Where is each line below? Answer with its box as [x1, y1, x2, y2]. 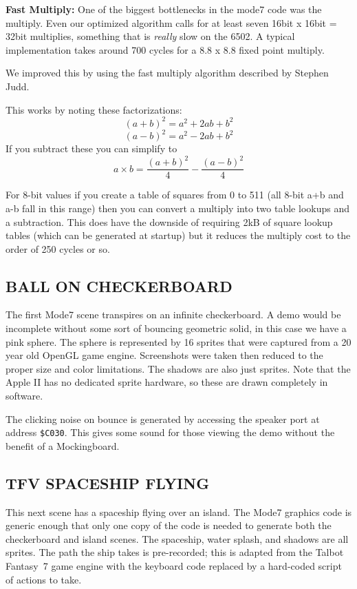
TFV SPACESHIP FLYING [6, 472, 210, 493]
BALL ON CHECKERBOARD [6, 275, 232, 296]
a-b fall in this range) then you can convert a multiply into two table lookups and [6, 200, 349, 215]
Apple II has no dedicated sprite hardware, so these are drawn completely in [6, 375, 328, 389]
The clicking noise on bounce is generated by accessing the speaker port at [6, 411, 320, 426]
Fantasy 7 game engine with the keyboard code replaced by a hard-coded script [6, 559, 342, 573]
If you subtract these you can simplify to [6, 141, 177, 156]
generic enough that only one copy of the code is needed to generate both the [6, 518, 332, 533]
